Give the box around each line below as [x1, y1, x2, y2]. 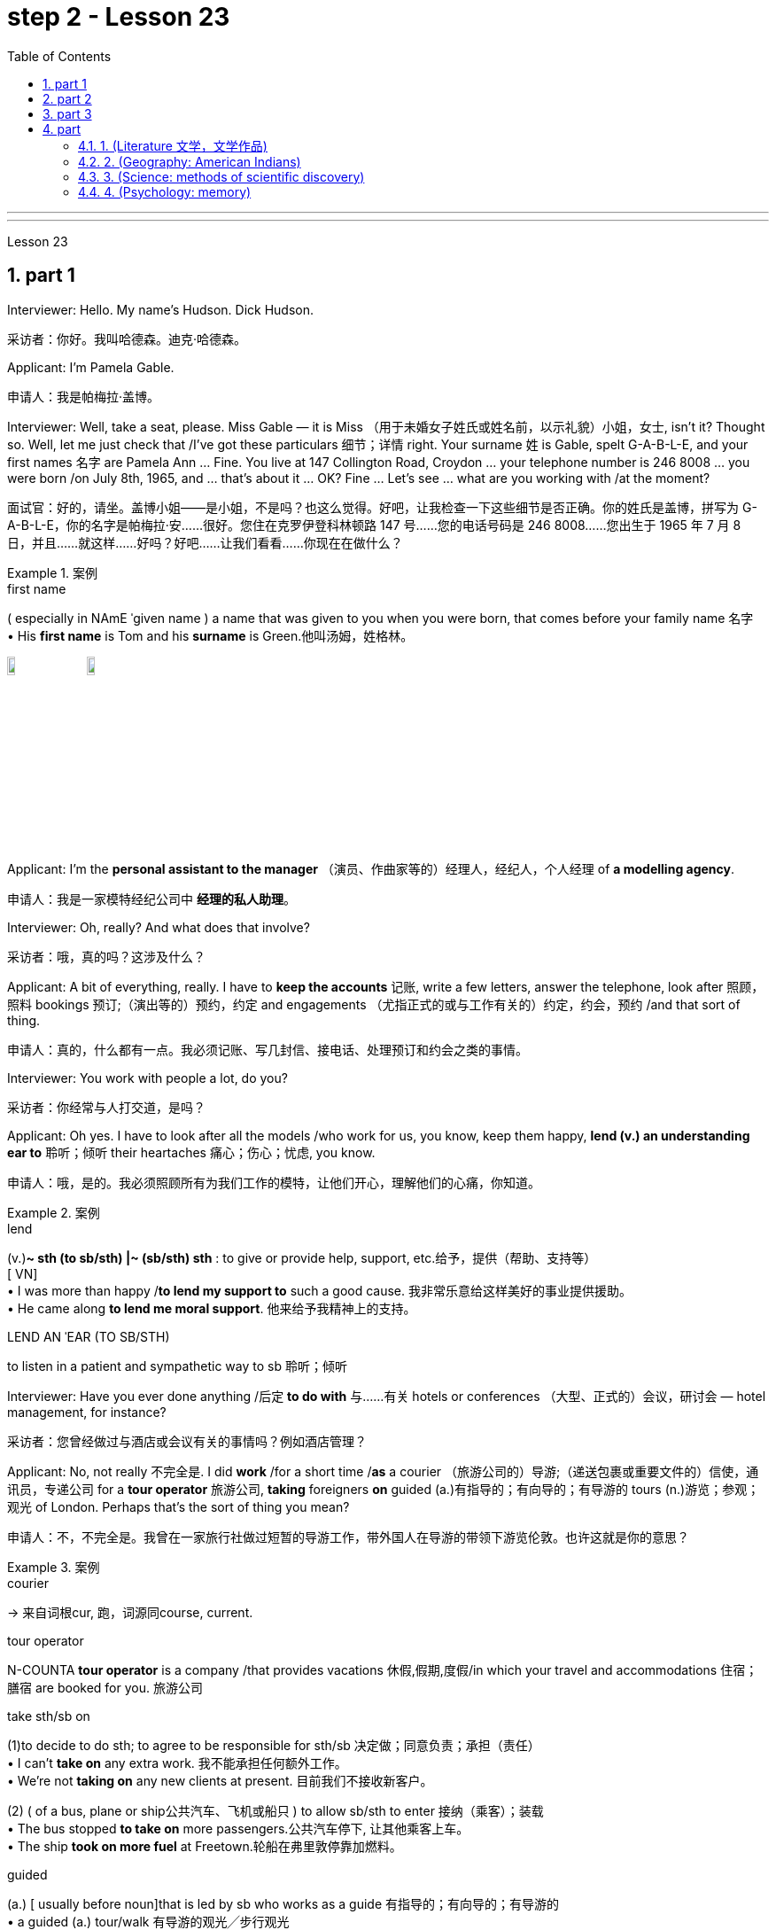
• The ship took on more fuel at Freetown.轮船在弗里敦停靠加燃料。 [7, 1838, 402, 1854]
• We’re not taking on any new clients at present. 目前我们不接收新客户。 [7, 1772, 433, 1788]
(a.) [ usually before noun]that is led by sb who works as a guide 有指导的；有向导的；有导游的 [7, 1895, 560, 1911]
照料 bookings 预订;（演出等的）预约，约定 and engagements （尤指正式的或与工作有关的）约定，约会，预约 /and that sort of [7, 996, 741, 1012]
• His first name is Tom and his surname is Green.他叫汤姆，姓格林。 [7, 627, 414, 643]
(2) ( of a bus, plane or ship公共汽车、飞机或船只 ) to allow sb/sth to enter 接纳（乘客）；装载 [7, 1802, 544, 1818]
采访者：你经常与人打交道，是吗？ [7, 1099, 206, 1115]
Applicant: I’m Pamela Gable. [7, 359, 175, 375]
